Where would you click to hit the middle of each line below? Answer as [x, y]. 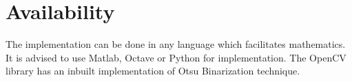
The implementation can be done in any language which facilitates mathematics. [176, 44]
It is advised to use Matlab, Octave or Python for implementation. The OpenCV [176, 57]
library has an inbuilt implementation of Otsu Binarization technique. [153, 71]
